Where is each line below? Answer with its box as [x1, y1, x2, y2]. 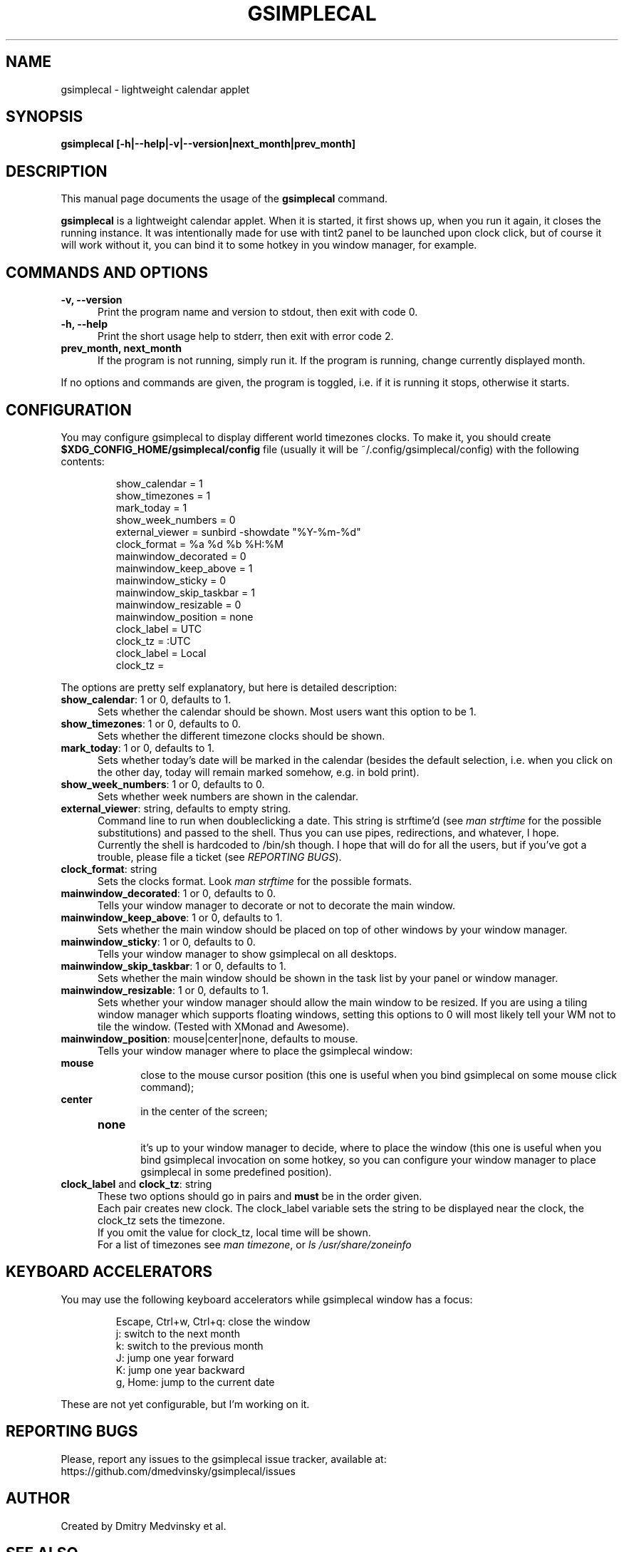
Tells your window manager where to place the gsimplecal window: [98, 1044, 413, 1057]
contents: [61, 455, 105, 467]
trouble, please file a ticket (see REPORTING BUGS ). [98, 850, 342, 863]
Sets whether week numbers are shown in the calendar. [98, 790, 359, 802]
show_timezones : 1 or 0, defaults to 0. [61, 717, 241, 730]
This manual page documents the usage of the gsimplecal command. [61, 192, 388, 205]
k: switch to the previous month [115, 1339, 264, 1352]
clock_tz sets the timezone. [98, 1214, 225, 1226]
